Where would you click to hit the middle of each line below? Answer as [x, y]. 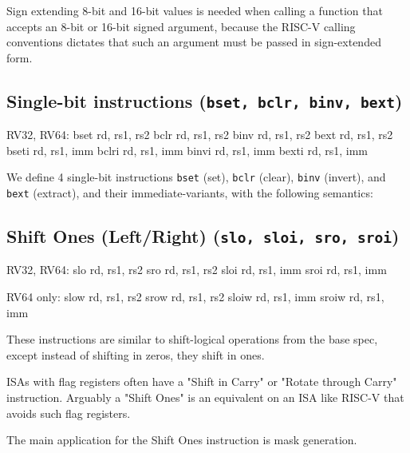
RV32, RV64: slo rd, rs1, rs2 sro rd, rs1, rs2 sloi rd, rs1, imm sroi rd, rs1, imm [197, 270]
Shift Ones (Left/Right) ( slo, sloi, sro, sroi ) [203, 236]
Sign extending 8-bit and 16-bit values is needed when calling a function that [195, 10]
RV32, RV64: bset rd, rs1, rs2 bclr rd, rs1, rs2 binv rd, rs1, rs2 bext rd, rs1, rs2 [200, 135]
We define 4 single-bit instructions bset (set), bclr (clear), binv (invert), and [196, 177]
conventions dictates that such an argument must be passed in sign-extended [194, 42]
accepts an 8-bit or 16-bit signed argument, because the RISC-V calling [181, 26]
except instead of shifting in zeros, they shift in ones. [136, 354]
